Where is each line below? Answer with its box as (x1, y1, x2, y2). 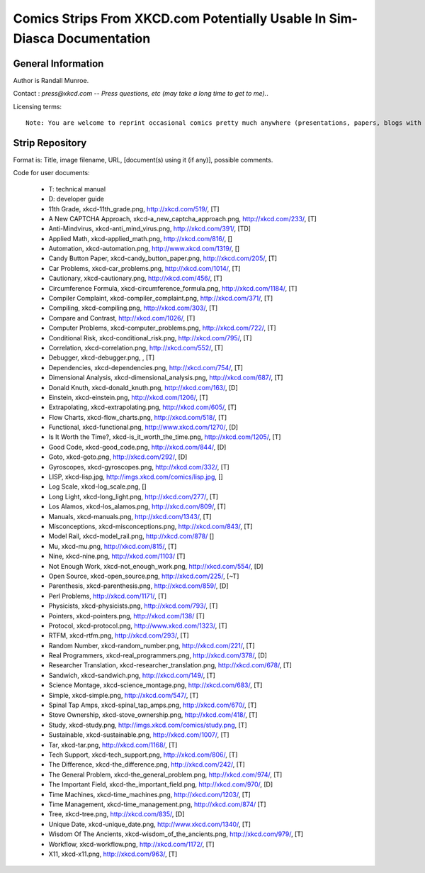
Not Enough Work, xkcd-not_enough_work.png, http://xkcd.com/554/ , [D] (48, 562, 263, 570)
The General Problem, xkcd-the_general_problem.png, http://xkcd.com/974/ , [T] (48, 770, 283, 779)
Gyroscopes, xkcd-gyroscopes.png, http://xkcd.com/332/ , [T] (48, 462, 229, 471)
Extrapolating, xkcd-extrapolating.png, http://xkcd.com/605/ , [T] (48, 403, 237, 411)
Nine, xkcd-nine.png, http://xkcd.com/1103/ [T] (48, 552, 186, 560)
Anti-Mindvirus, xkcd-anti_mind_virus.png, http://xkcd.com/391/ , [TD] (48, 224, 251, 233)
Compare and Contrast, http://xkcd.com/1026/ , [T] (48, 313, 195, 322)
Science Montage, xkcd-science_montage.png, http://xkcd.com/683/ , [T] (48, 681, 263, 689)
